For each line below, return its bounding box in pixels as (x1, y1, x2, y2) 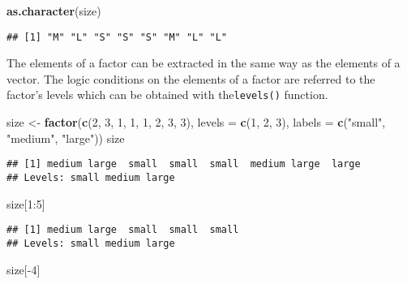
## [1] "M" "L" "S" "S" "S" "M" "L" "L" (6, 31, 228, 43)
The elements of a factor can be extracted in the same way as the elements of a (6, 54, 401, 71)
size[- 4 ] (6, 260, 41, 278)
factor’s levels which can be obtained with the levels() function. (6, 86, 328, 103)
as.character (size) (6, 2, 101, 19)
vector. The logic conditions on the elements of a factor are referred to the (6, 70, 375, 87)
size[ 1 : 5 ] (6, 195, 45, 212)
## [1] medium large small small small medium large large (6, 158, 361, 170)
